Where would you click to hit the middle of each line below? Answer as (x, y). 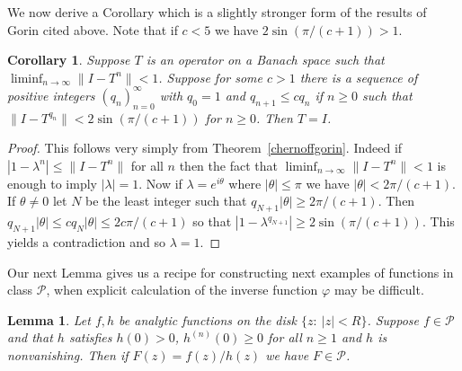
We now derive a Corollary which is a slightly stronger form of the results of (217, 12)
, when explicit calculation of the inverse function (182, 290)
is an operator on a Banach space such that (265, 60)
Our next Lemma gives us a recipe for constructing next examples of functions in (231, 272)
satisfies (90, 337)
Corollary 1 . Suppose (69, 60)
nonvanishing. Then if (68, 355)
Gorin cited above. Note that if (93, 29)
